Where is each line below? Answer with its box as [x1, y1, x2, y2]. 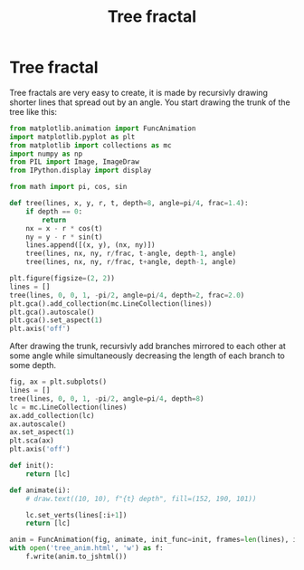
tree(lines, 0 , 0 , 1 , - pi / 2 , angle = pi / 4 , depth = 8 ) [9, 394, 204, 404]
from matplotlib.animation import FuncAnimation [9, 124, 196, 133]
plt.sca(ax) [9, 436, 54, 445]
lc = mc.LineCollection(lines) [9, 403, 128, 412]
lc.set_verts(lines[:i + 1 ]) [25, 510, 128, 519]
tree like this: [9, 106, 57, 117]
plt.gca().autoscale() [9, 308, 95, 317]
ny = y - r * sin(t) [25, 233, 103, 242]
